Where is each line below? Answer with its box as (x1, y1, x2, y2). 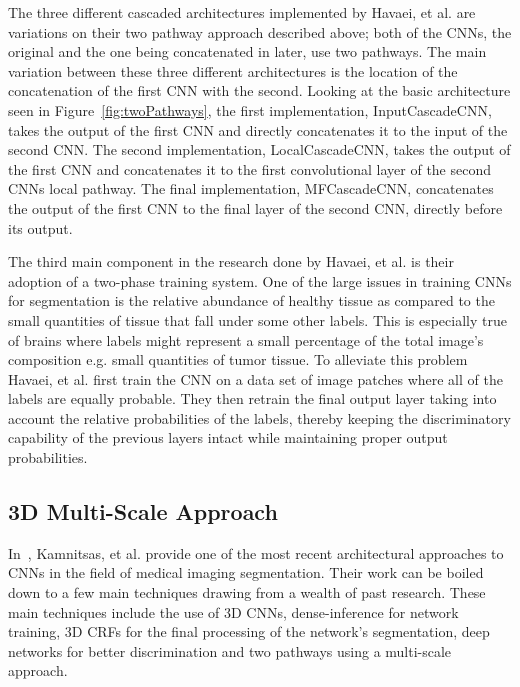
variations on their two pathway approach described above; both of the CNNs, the (8, 21, 512, 42)
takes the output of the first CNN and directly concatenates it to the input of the (8, 119, 508, 140)
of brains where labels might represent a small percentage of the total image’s (8, 329, 484, 350)
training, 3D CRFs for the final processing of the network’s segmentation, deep (8, 621, 490, 642)
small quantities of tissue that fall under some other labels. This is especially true (8, 309, 507, 330)
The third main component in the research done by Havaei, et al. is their (8, 251, 454, 272)
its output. (8, 217, 73, 238)
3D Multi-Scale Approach (8, 496, 278, 527)
